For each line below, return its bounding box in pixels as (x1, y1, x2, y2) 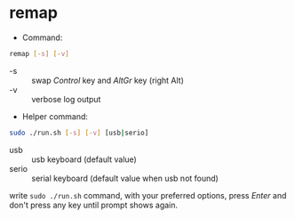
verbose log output (31, 93, 101, 104)
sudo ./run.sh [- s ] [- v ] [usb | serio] (9, 128, 149, 137)
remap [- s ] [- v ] (9, 49, 69, 58)
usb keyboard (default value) (31, 154, 138, 165)
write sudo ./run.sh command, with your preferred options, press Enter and (9, 190, 287, 200)
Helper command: (21, 110, 89, 122)
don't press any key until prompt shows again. (9, 199, 179, 210)
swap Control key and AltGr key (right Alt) (31, 75, 185, 85)
